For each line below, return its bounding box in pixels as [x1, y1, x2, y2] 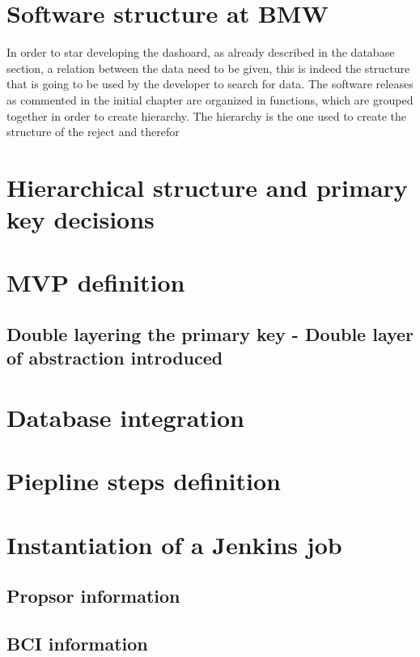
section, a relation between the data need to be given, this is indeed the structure [6, 59, 410, 76]
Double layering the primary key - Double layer [6, 322, 414, 347]
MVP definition [6, 266, 185, 299]
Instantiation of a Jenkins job [6, 527, 342, 561]
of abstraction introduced [6, 345, 223, 370]
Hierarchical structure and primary [6, 170, 408, 203]
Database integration [6, 400, 244, 433]
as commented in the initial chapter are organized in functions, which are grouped [6, 91, 414, 108]
